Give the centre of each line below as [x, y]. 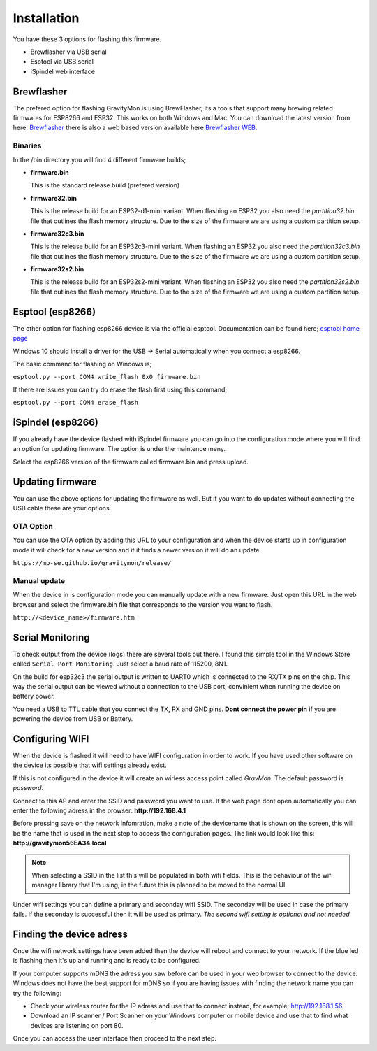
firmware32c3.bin [57, 234]
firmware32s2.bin [57, 269]
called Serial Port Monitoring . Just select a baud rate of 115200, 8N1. [120, 664]
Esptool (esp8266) [54, 312]
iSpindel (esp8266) [56, 422]
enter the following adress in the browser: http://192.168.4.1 [99, 810]
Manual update [39, 580]
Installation [46, 18]
